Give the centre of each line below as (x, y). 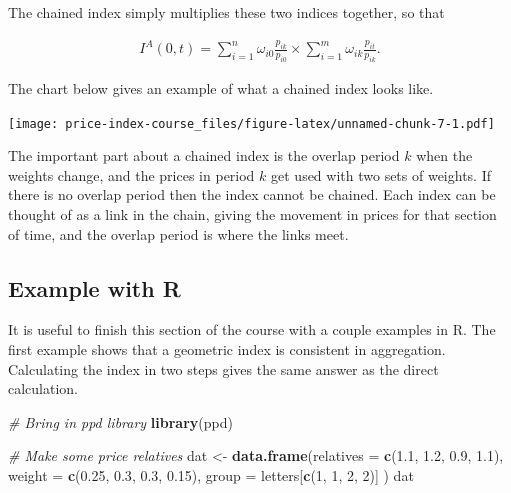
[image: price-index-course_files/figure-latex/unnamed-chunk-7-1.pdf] (251, 123)
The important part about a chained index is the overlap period (204, 155)
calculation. (43, 388)
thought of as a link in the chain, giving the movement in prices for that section (252, 213)
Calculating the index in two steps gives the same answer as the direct (223, 368)
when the (444, 155)
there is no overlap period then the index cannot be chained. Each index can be (252, 194)
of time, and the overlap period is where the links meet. (178, 233)
